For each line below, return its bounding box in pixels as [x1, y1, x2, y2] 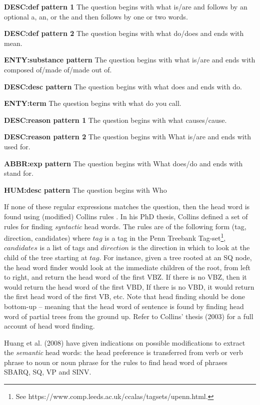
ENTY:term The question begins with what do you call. [4, 98, 181, 108]
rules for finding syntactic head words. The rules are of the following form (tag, [4, 221, 246, 231]
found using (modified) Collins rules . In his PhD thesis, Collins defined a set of [4, 211, 248, 221]
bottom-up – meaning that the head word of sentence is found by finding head [4, 301, 244, 311]
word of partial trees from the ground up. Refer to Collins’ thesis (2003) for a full [4, 311, 253, 321]
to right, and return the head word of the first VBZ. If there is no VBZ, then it [4, 272, 247, 282]
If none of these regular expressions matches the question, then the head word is [4, 201, 250, 212]
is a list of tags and [39, 242, 98, 253]
